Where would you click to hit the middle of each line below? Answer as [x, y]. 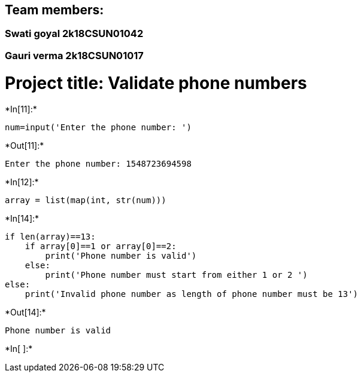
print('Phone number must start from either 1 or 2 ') [176, 275]
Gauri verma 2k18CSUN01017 [74, 55]
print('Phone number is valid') [121, 256]
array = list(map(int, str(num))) [86, 200]
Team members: [54, 10]
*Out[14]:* [25, 312]
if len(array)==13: [50, 237]
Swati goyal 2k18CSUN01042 [74, 34]
